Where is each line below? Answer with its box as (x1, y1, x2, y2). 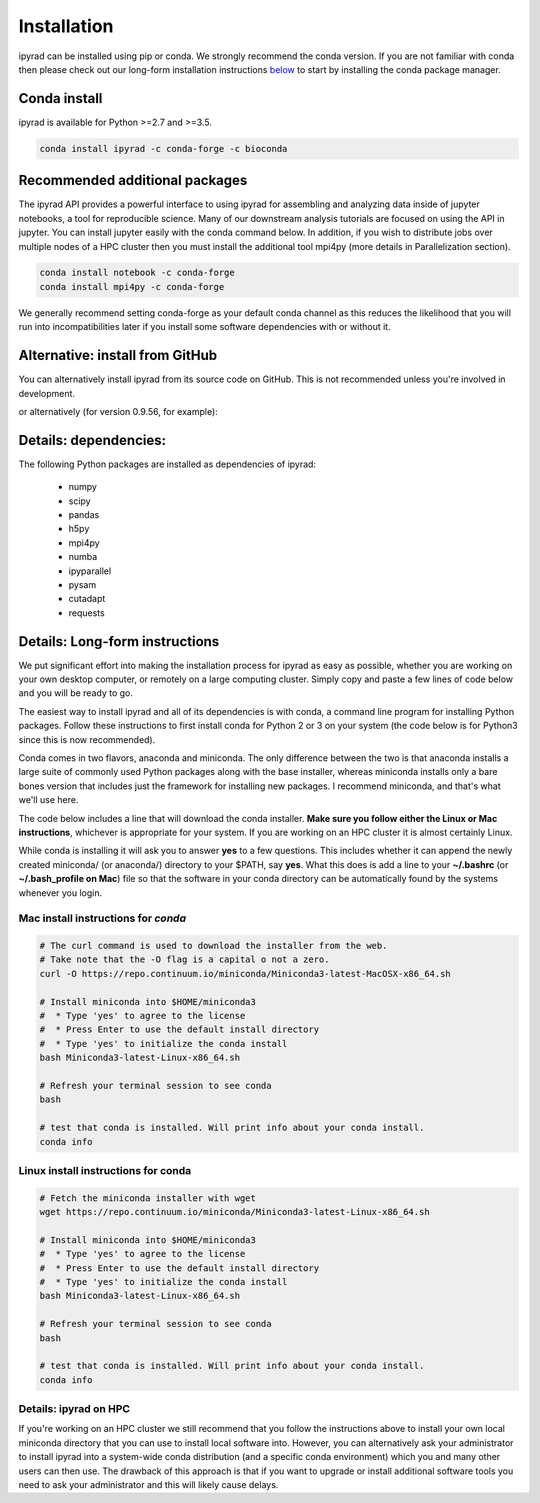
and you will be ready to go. (18, 687, 134, 699)
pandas (68, 509, 100, 521)
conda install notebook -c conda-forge (39, 267, 235, 279)
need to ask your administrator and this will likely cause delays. (18, 1479, 279, 1491)
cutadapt (68, 593, 106, 605)
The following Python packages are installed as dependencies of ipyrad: (18, 458, 317, 470)
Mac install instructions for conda (18, 911, 187, 925)
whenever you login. (18, 886, 103, 899)
